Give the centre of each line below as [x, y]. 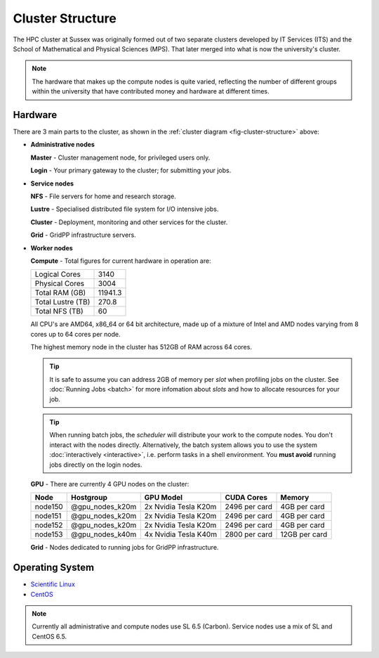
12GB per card [304, 534]
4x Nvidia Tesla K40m [181, 534]
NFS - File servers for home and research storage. [104, 196]
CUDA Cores [246, 498]
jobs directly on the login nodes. [96, 465]
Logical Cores [58, 274]
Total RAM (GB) [60, 293]
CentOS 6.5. [49, 636]
